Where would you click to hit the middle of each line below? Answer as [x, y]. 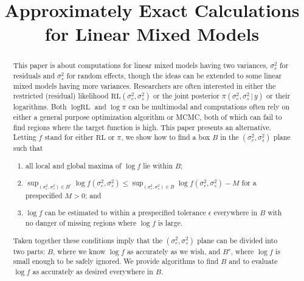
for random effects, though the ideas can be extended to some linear [174, 76]
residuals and [34, 76]
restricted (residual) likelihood [61, 96]
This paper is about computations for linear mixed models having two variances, [140, 65]
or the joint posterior [186, 96]
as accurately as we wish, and [174, 251]
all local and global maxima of [74, 165]
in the [230, 137]
